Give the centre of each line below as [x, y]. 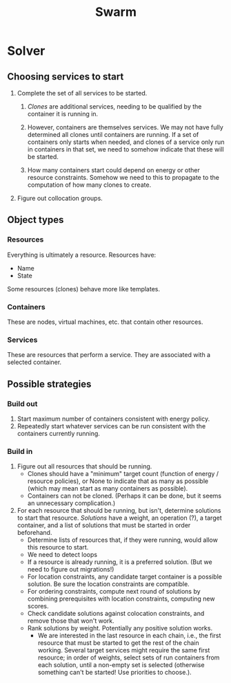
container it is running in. [63, 114]
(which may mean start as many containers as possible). [108, 489]
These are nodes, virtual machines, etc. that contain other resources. [105, 322]
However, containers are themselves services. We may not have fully [125, 127]
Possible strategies [49, 384]
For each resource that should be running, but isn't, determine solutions [119, 511]
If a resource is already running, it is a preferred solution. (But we [120, 562]
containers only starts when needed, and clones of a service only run [126, 142]
